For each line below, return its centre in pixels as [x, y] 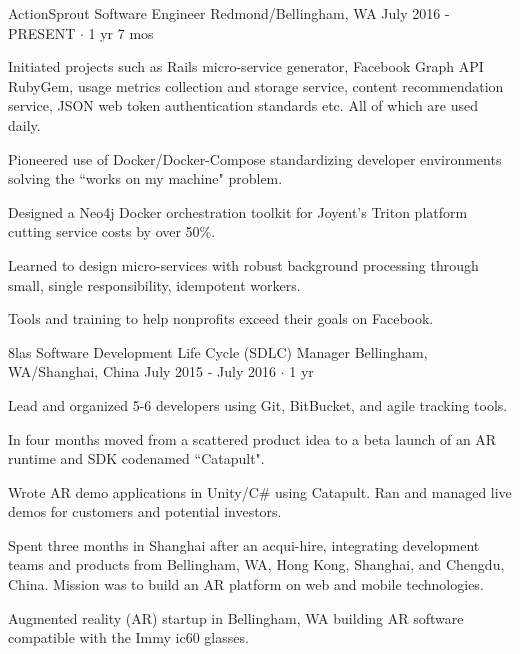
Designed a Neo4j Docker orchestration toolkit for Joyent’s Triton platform [238, 211]
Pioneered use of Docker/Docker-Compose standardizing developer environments [255, 158]
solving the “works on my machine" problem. [145, 178]
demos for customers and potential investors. [145, 511]
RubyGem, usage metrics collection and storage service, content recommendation [256, 85]
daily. [24, 124]
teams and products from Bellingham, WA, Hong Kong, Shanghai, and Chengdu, [256, 564]
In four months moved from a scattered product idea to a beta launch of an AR [252, 438]
